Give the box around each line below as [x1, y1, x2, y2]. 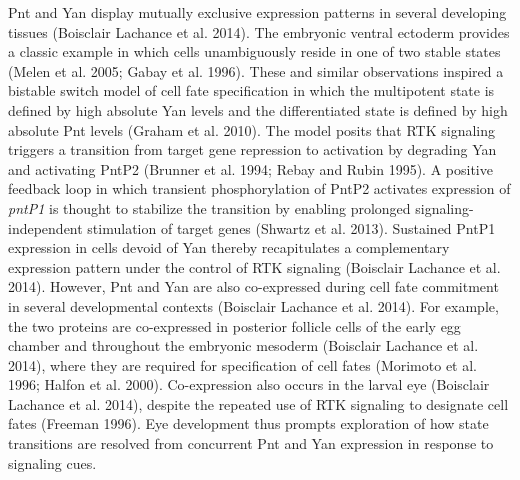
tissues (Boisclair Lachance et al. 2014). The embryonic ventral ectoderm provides [8, 21, 510, 42]
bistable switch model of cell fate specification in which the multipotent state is [8, 80, 495, 101]
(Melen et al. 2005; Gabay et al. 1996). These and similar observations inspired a [8, 60, 504, 81]
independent [8, 217, 83, 238]
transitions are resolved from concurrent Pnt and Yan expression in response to [8, 433, 494, 454]
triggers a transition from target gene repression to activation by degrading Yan [8, 139, 497, 160]
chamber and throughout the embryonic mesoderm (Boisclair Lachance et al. [8, 335, 479, 356]
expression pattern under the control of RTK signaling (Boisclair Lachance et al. [8, 256, 501, 277]
